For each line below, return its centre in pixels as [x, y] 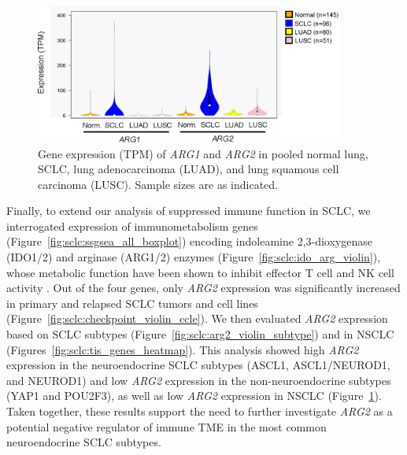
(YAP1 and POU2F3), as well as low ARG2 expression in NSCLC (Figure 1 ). [194, 396]
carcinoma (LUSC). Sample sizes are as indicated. [158, 184]
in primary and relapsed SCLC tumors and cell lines [132, 303]
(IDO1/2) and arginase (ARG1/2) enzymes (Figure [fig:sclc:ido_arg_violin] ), [194, 257]
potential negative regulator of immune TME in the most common [166, 426]
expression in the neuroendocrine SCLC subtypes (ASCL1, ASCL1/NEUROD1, [198, 365]
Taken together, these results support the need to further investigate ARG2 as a [200, 411]
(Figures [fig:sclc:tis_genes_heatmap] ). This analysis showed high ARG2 [183, 349]
